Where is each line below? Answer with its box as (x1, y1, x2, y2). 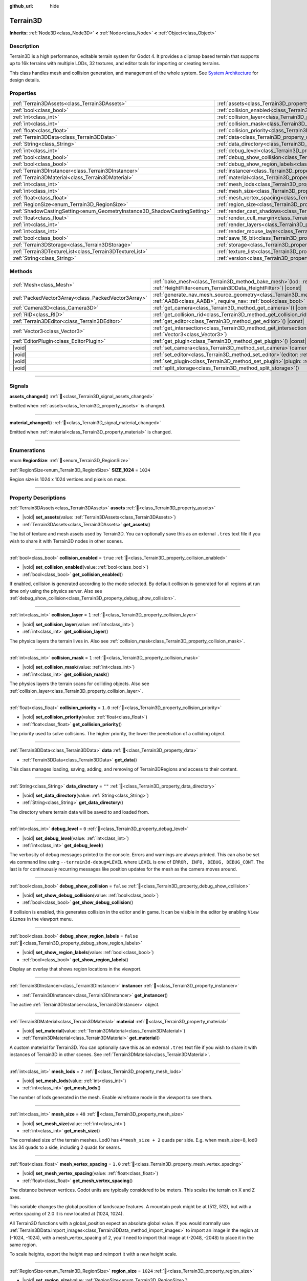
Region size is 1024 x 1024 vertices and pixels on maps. (9, 476, 127, 482)
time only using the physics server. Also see (9, 588, 102, 594)
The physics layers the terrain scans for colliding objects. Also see (9, 680, 149, 687)
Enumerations (9, 446, 46, 453)
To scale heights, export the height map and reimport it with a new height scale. (9, 1251, 178, 1257)
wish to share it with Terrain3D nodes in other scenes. (9, 538, 123, 544)
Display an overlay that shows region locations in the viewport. (9, 966, 142, 972)
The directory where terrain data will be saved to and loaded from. (9, 809, 149, 815)
